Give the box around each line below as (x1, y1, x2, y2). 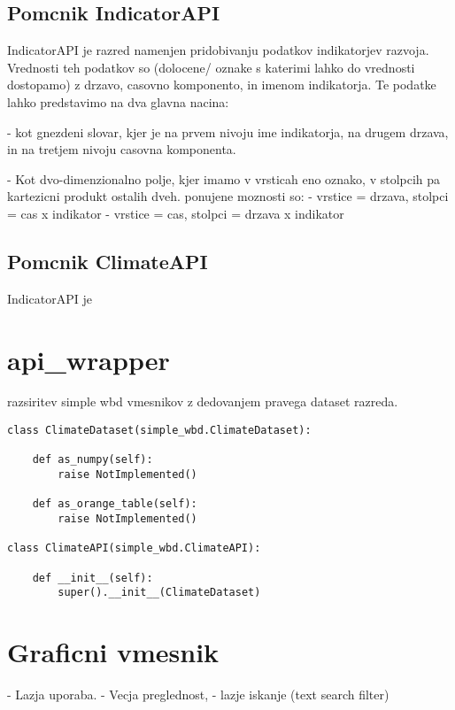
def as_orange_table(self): (32, 498, 197, 511)
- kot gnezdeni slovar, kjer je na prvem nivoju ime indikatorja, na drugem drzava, (7, 122, 449, 141)
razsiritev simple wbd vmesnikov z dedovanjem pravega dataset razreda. (7, 392, 398, 411)
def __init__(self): (32, 571, 153, 584)
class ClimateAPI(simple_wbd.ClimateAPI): (7, 542, 261, 555)
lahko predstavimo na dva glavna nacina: (7, 92, 229, 111)
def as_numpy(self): (32, 453, 153, 467)
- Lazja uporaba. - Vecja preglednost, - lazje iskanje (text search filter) (7, 685, 389, 704)
